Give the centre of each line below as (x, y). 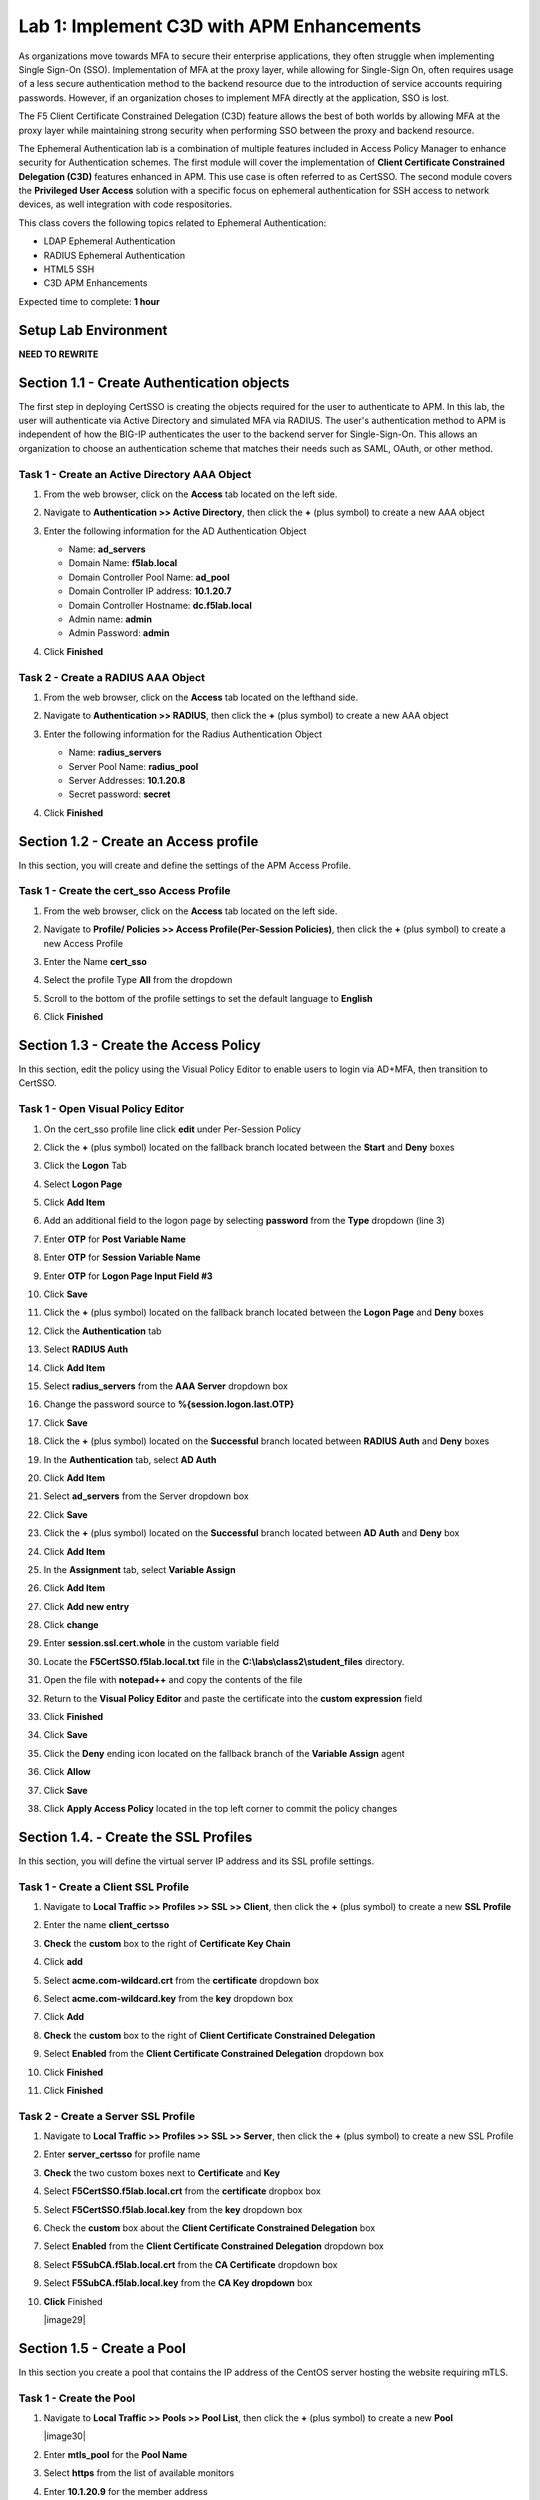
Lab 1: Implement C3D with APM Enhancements (220, 26)
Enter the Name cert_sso (95, 961)
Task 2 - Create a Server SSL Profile (106, 2116)
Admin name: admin (110, 619)
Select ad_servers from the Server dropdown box (146, 1496)
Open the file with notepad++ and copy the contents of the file (173, 1680)
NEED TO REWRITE (58, 354)
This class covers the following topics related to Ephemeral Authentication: (172, 222)
